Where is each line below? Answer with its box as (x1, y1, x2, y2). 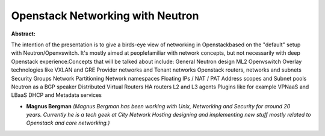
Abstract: (11, 30, 36, 37)
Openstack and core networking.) (26, 119, 110, 126)
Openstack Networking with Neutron (11, 9, 199, 22)
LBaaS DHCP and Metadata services (11, 91, 102, 99)
